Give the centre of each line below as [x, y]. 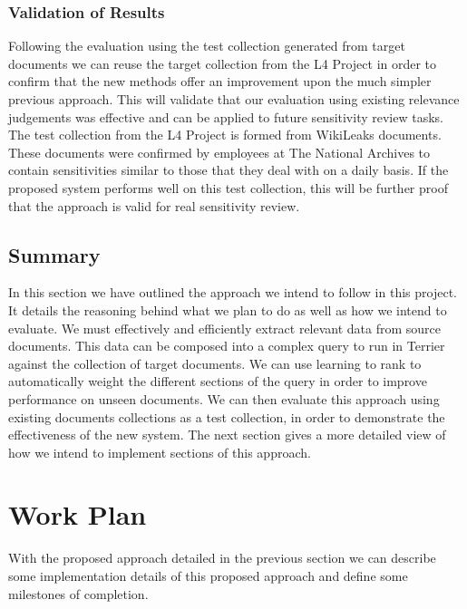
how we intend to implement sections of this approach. [160, 452]
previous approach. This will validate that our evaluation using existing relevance [234, 99]
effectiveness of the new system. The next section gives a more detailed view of [227, 435]
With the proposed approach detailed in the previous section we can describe [222, 558]
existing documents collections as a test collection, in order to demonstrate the [227, 416]
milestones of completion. [78, 593]
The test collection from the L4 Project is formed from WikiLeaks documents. [225, 135]
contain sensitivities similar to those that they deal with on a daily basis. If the [229, 170]
